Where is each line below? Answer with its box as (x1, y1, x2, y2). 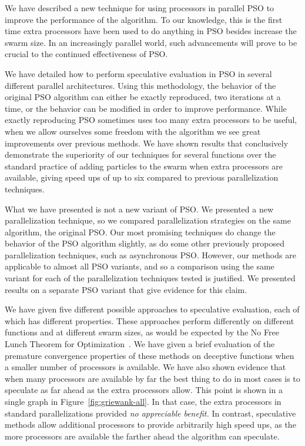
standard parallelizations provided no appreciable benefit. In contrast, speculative (5, 407, 296, 419)
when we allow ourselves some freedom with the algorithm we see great (5, 125, 261, 137)
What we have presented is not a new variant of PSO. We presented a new (5, 202, 274, 215)
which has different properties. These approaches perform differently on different (5, 314, 294, 327)
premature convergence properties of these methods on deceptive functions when (5, 349, 294, 361)
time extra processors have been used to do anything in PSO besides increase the (5, 25, 297, 37)
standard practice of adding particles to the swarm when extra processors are (5, 159, 283, 172)
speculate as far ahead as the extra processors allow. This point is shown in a (5, 384, 283, 396)
